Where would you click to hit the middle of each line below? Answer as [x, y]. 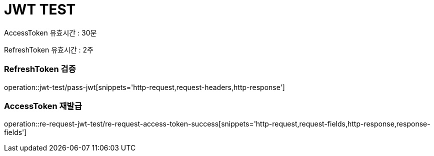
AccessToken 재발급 [43, 106]
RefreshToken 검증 [40, 69]
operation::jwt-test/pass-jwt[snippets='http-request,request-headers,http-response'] [144, 87]
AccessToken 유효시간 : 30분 [50, 32]
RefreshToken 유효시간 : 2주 [49, 49]
